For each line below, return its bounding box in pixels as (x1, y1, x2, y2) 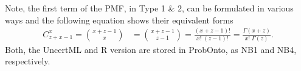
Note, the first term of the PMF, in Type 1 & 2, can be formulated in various (5, 2, 294, 14)
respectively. (5, 55, 50, 67)
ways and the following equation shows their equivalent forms (5, 13, 234, 26)
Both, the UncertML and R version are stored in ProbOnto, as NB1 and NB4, (5, 43, 297, 55)
